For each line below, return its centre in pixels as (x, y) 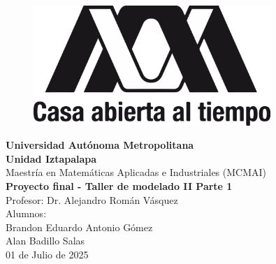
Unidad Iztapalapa (51, 158)
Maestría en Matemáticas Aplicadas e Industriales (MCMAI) (136, 172)
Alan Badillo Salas (45, 241)
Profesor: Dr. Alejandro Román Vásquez (92, 199)
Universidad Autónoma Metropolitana (100, 145)
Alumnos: (26, 213)
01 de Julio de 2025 (47, 254)
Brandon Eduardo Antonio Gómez (79, 227)
